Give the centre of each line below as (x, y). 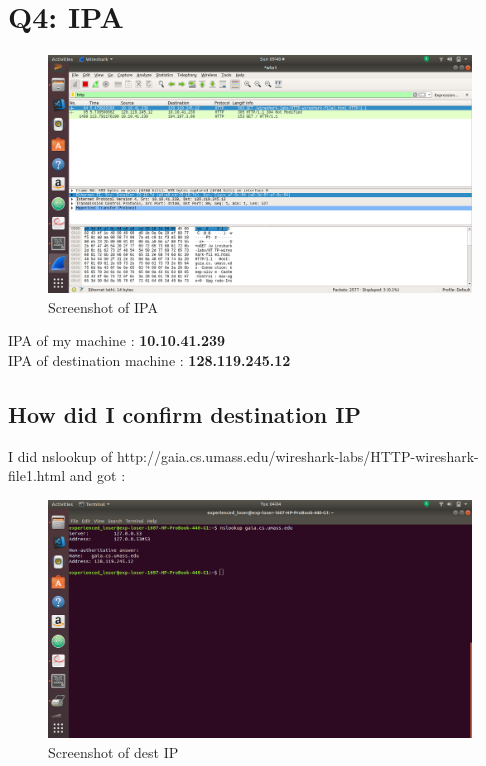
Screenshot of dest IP (113, 751)
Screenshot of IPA (103, 306)
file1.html (37, 475)
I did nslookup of (60, 455)
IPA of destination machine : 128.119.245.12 (149, 359)
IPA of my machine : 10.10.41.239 (117, 340)
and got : (97, 475)
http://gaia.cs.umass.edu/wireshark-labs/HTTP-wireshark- (297, 455)
